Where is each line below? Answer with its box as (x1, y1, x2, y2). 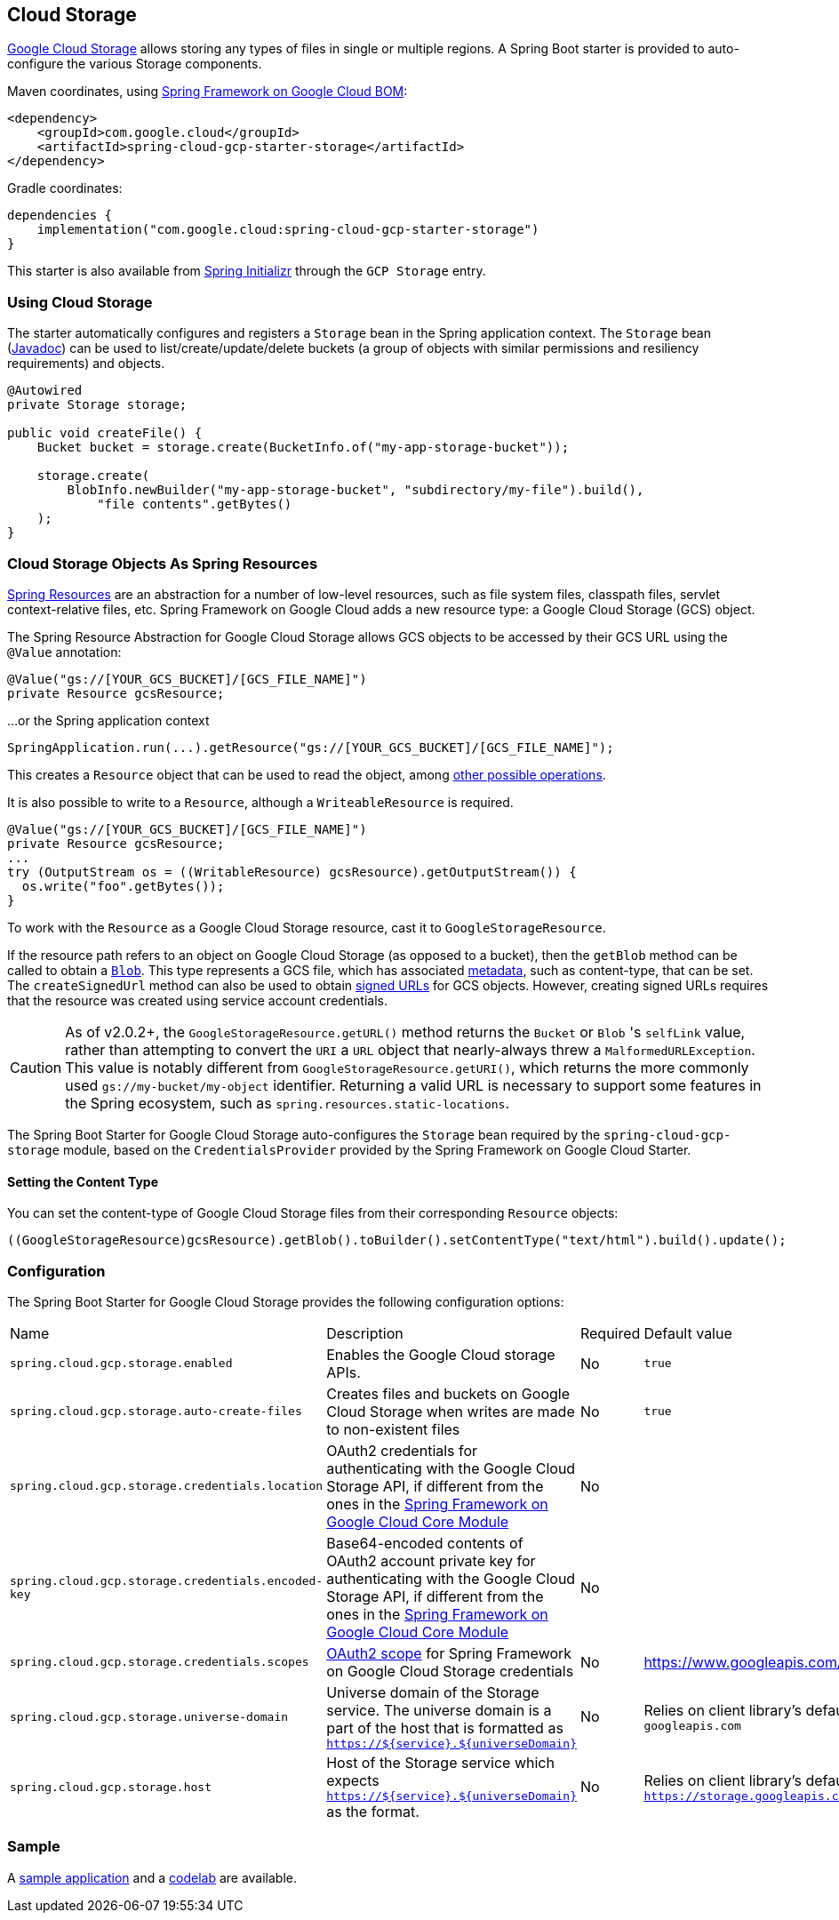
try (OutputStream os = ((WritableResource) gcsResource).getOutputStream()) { (7, 864, 577, 879)
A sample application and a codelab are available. (7, 1869, 298, 1885)
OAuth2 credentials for (326, 1441, 478, 1460)
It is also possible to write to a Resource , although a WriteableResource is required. (7, 794, 514, 810)
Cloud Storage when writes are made (326, 1402, 575, 1420)
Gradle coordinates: (7, 180, 123, 196)
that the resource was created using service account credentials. (7, 992, 388, 1008)
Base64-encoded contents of (326, 1533, 523, 1552)
